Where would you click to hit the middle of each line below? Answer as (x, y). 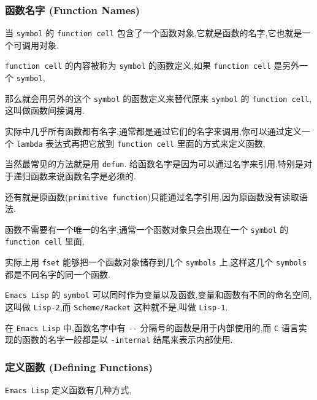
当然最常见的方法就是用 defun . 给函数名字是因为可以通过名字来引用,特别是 (154, 164)
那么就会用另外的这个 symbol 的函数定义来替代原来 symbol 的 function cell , (158, 98)
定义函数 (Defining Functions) (79, 367)
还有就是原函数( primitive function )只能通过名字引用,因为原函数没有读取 (152, 196)
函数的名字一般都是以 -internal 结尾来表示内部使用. (127, 339)
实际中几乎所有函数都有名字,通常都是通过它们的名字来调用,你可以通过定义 (153, 131)
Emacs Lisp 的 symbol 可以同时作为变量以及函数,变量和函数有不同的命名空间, (158, 295)
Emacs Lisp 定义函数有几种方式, (68, 390)
